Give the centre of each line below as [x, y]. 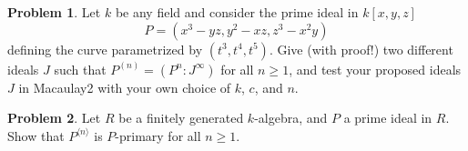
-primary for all [158, 135]
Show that [36, 135]
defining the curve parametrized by [105, 49]
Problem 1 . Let [54, 12]
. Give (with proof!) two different [361, 49]
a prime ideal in [388, 118]
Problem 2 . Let [54, 118]
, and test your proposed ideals [375, 69]
